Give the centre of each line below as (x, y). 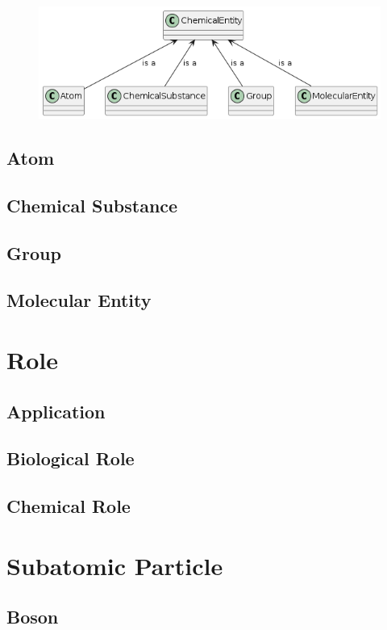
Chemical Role (69, 506)
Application (56, 411)
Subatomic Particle (115, 565)
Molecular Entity (79, 300)
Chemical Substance (92, 205)
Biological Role (71, 458)
